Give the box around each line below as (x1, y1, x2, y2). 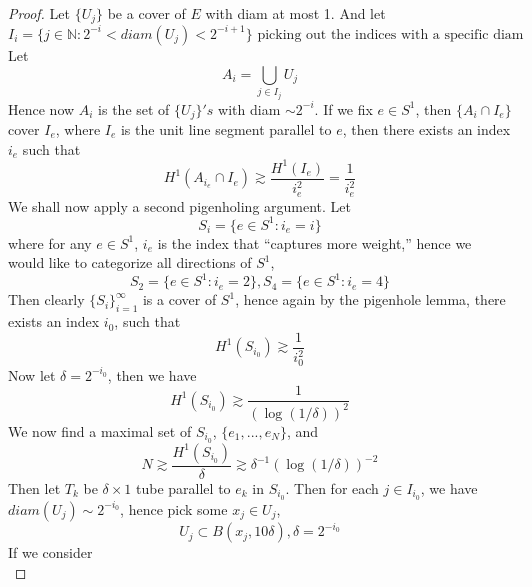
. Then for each (285, 477, 379, 498)
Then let (8, 477, 61, 498)
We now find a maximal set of (8, 420, 192, 441)
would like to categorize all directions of (8, 252, 252, 273)
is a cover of (142, 289, 217, 310)
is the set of (98, 98, 170, 119)
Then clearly (8, 289, 85, 310)
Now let (8, 364, 56, 385)
